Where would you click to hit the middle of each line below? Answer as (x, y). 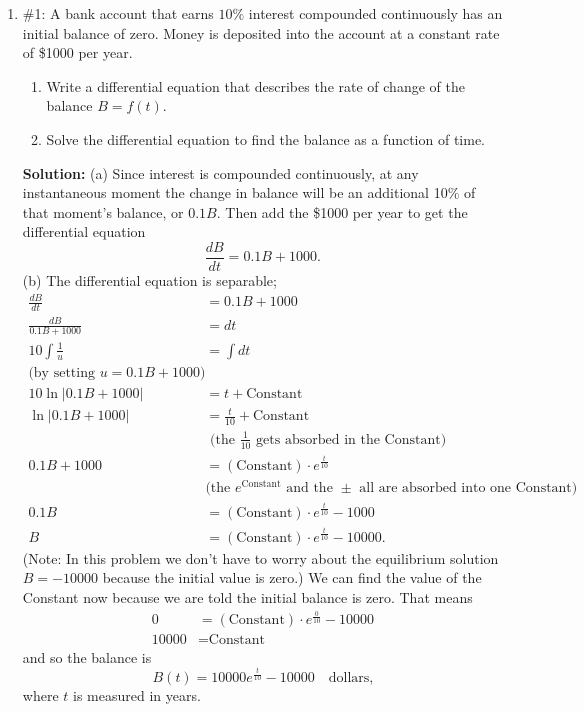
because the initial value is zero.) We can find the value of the (292, 577)
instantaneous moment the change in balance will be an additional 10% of (249, 192)
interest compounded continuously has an (375, 13)
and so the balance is (87, 656)
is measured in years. (137, 695)
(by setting (61, 372)
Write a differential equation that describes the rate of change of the (255, 85)
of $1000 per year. (77, 52)
